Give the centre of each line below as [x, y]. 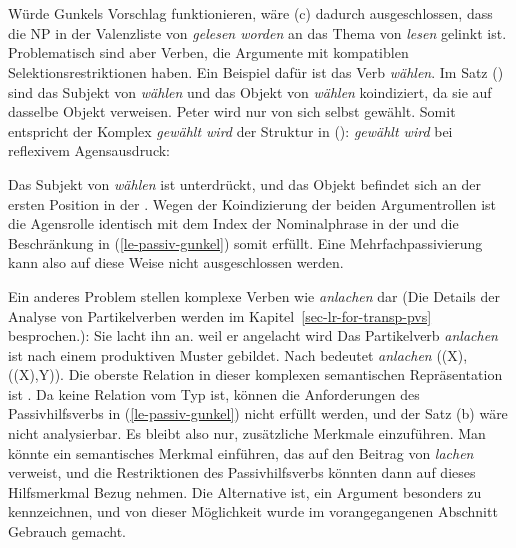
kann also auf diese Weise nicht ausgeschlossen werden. [176, 262]
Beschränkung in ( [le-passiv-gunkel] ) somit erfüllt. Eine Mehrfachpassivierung [245, 242]
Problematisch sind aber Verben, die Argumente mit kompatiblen [208, 52]
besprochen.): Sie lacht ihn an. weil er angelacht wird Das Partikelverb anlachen [253, 335]
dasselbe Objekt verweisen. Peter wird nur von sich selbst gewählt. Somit [232, 111]
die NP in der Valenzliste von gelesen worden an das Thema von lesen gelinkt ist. [257, 32]
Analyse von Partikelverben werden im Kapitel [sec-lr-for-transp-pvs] [220, 315]
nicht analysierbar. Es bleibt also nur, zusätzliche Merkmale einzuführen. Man [247, 433]
